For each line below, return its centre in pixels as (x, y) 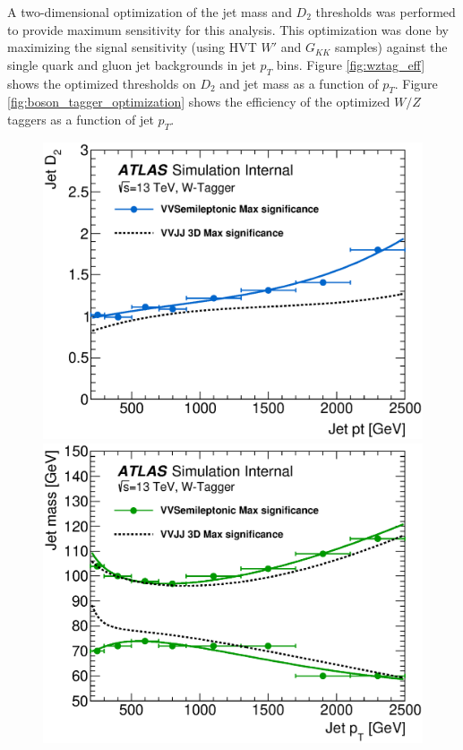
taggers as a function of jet (81, 119)
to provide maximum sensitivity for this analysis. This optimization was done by (228, 29)
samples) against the (391, 47)
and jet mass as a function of (299, 83)
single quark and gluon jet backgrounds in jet (132, 64)
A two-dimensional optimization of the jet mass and (150, 12)
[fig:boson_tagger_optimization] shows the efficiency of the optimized (199, 102)
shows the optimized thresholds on (102, 83)
